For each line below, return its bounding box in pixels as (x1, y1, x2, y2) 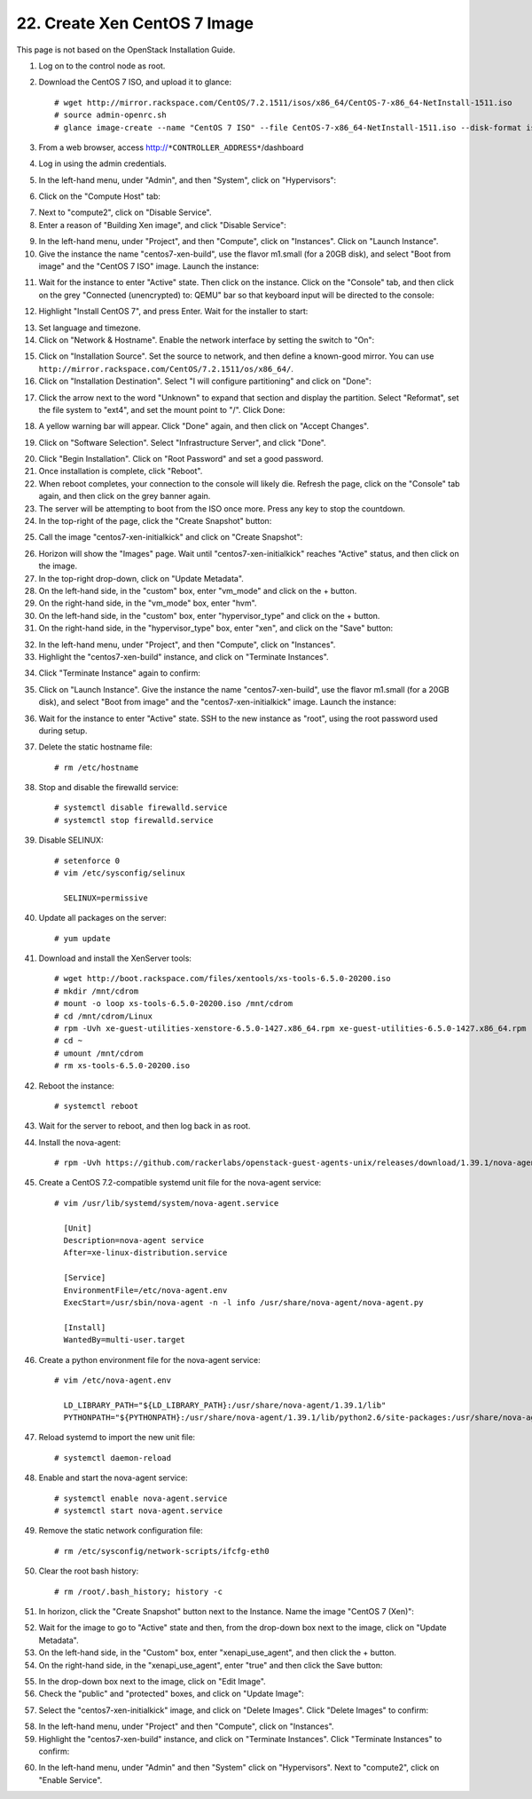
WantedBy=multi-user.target (63, 1335, 186, 1345)
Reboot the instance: (38, 1080, 114, 1091)
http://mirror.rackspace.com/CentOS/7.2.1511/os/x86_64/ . (38, 363, 294, 374)
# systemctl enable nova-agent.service (54, 1493, 228, 1503)
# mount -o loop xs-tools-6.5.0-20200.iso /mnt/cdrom (54, 999, 293, 1009)
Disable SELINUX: (38, 835, 104, 845)
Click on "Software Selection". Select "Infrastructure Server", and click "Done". (38, 437, 327, 448)
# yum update (54, 933, 111, 943)
